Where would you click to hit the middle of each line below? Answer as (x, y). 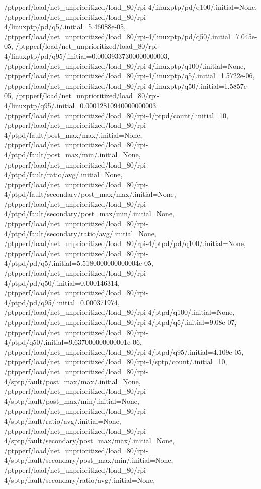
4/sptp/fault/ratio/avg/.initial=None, (63, 420)
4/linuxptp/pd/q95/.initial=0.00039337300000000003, (87, 56)
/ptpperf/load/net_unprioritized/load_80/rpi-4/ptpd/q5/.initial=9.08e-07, (120, 322)
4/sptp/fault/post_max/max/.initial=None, (72, 381)
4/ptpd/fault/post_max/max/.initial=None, (73, 135)
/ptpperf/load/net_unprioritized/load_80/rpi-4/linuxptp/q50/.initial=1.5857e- (127, 85)
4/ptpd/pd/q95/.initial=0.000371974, (62, 302)
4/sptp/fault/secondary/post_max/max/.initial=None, (90, 440)
